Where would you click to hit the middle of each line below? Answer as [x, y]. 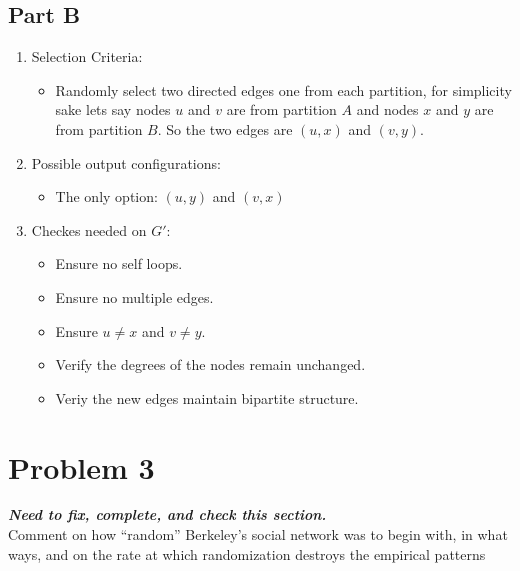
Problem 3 [81, 466]
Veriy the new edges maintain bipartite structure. [207, 397]
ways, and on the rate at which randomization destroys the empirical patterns [247, 553]
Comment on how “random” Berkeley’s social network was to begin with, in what [258, 534]
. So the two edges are [225, 128]
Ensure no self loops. [119, 263]
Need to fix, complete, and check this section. [167, 514]
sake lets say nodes [113, 109]
